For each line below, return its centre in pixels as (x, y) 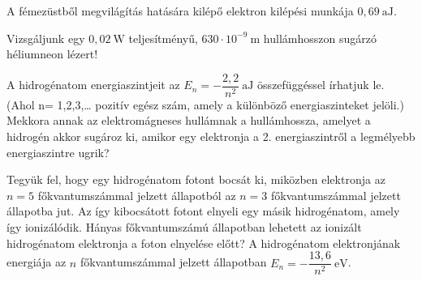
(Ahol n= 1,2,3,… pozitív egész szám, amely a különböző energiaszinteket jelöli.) (205, 104)
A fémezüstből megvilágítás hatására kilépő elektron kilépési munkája (180, 11)
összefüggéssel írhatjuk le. (321, 85)
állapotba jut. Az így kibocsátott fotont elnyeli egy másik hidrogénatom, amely (203, 211)
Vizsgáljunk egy (46, 38)
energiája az (37, 262)
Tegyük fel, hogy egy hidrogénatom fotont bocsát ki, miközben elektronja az (196, 179)
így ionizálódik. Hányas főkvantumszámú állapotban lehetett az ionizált (184, 227)
